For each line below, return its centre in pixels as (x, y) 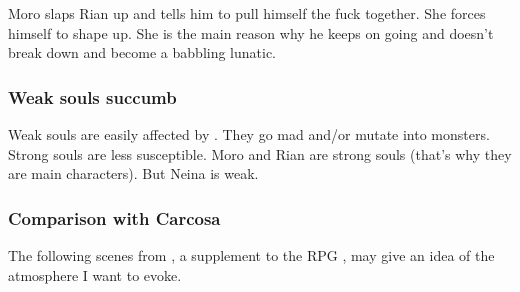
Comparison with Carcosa (114, 217)
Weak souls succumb (92, 96)
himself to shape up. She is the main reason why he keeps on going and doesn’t (251, 32)
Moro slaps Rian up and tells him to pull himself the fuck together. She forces (247, 13)
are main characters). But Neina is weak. (133, 173)
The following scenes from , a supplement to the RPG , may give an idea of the (251, 255)
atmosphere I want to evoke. (95, 274)
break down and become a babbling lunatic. (142, 52)
